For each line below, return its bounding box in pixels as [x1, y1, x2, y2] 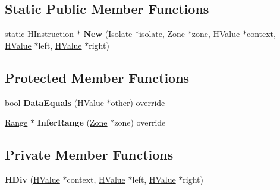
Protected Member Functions [5, 68, 190, 86]
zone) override [114, 116, 166, 129]
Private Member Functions [5, 145, 174, 164]
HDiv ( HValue [5, 173, 60, 185]
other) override [111, 96, 165, 108]
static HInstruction [5, 27, 74, 40]
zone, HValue [191, 27, 240, 40]
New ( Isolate [83, 27, 133, 40]
